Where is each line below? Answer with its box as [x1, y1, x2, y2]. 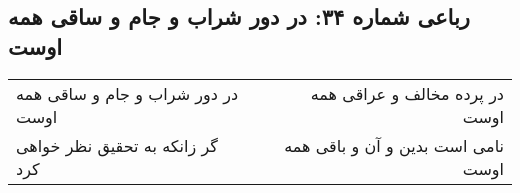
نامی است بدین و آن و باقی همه [284, 133, 504, 157]
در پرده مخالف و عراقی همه [310, 81, 504, 105]
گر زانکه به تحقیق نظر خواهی [16, 133, 218, 157]
